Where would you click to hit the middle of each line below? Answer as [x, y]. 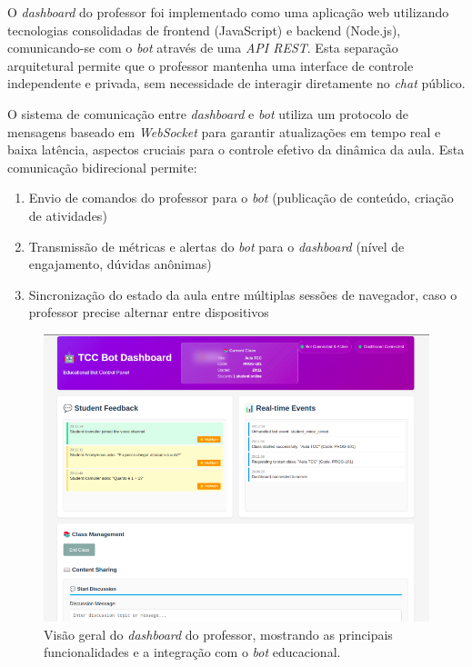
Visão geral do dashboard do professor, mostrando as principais [218, 634]
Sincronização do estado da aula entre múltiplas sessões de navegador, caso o [243, 294]
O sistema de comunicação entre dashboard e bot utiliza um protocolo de [208, 113]
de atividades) [68, 215]
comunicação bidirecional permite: [102, 167]
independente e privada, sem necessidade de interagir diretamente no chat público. [236, 83]
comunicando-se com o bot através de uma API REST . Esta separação [203, 48]
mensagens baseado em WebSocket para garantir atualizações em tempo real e [224, 131]
